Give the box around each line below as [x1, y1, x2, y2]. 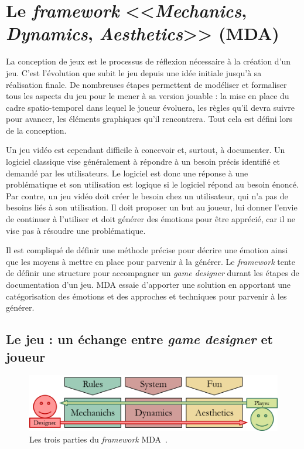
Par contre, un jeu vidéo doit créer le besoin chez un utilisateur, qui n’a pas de [6, 189, 288, 202]
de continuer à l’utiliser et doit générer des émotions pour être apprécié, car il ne [6, 213, 296, 225]
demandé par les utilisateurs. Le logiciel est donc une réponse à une [6, 166, 248, 179]
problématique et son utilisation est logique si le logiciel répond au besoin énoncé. [6, 178, 299, 191]
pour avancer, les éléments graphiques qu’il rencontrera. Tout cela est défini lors [6, 113, 293, 125]
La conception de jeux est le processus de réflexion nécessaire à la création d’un [6, 55, 291, 67]
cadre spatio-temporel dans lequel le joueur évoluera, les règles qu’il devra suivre [6, 101, 295, 113]
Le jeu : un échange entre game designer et [6, 330, 273, 348]
